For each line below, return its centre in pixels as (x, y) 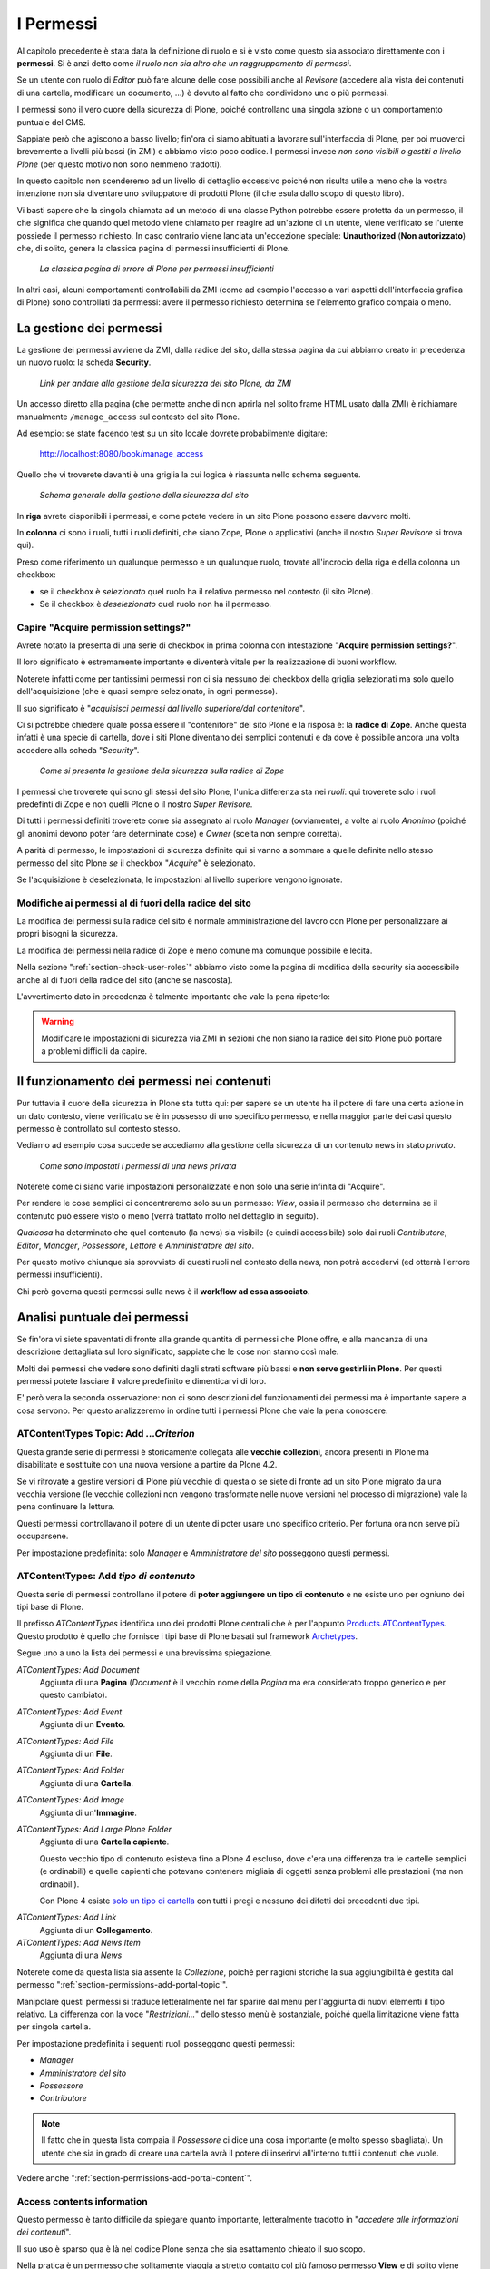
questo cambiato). (73, 1695)
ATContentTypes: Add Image (70, 1800)
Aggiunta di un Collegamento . (96, 1930)
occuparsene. (43, 1536)
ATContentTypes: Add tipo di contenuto (106, 1577)
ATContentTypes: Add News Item (78, 1943)
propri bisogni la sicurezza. (67, 934)
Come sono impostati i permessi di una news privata (138, 1165)
